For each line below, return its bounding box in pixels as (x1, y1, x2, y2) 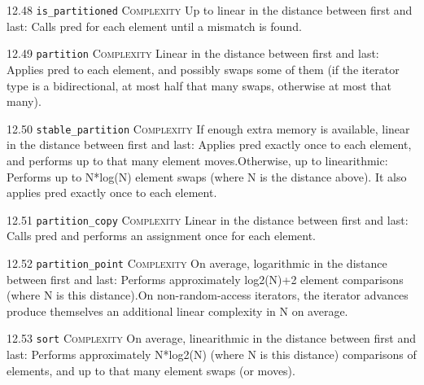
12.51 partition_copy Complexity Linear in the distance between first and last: (7, 211, 409, 228)
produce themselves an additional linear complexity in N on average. (7, 302, 348, 319)
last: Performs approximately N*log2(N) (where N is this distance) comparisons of (7, 346, 417, 363)
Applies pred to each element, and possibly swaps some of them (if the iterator (7, 60, 400, 77)
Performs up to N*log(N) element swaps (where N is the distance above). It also (7, 168, 407, 185)
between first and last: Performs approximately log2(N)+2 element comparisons (7, 270, 404, 287)
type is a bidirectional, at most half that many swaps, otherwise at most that (7, 77, 392, 94)
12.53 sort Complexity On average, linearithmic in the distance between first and (7, 330, 417, 347)
